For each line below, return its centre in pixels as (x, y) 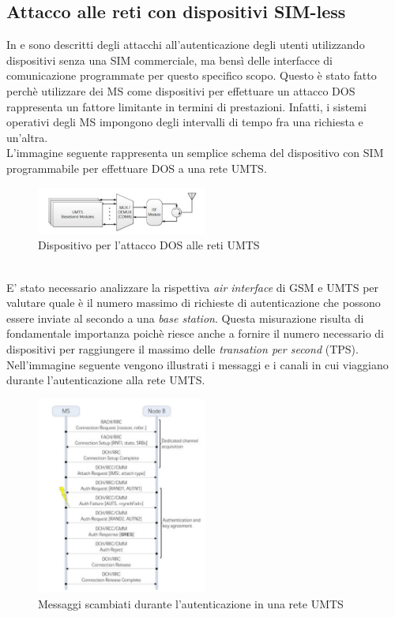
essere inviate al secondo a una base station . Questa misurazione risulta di (185, 318)
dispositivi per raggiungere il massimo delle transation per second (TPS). (182, 348)
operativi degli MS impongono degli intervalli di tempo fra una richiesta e (185, 122)
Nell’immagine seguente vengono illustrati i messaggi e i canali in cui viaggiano (197, 364)
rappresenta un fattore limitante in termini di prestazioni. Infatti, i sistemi (186, 106)
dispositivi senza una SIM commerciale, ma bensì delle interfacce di (169, 60)
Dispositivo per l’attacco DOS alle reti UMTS (149, 245)
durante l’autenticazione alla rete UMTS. (106, 380)
